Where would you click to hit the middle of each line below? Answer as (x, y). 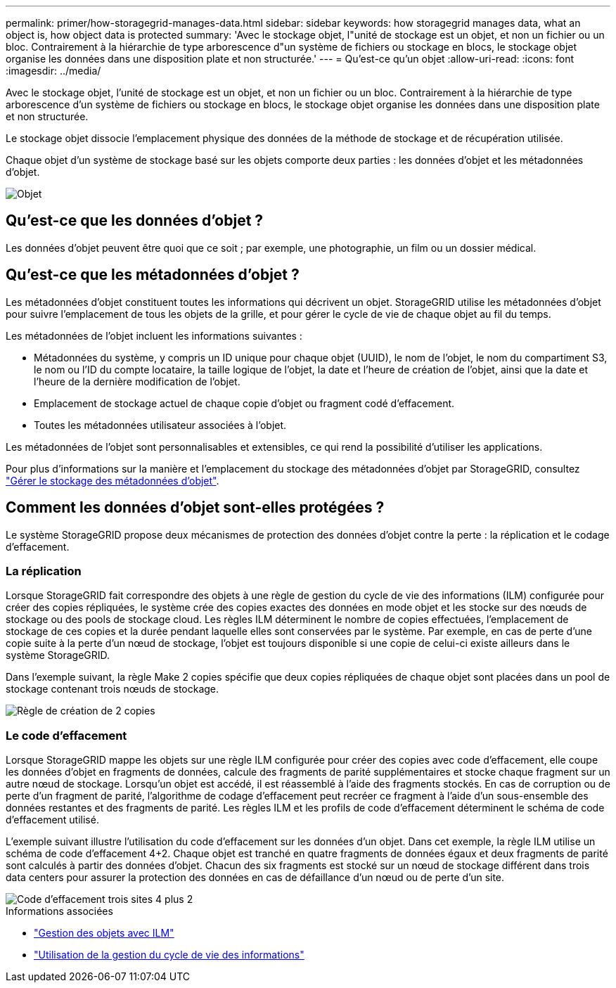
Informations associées (59, 911)
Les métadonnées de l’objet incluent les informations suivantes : (154, 335)
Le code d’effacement (66, 735)
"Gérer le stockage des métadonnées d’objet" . (113, 480)
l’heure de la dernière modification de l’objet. (137, 381)
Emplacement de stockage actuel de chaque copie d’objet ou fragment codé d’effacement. (244, 403)
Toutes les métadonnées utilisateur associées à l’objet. (160, 425)
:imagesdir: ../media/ (53, 71)
